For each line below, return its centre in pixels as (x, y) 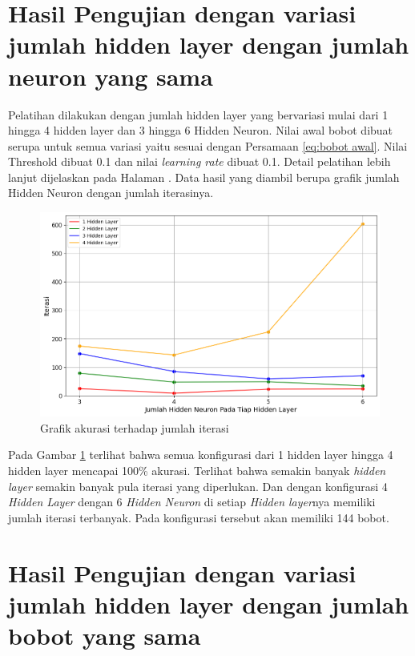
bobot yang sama (105, 636)
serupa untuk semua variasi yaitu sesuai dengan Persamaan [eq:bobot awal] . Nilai (208, 145)
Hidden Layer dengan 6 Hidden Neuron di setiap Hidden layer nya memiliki (192, 502)
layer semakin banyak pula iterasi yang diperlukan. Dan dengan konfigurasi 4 (198, 486)
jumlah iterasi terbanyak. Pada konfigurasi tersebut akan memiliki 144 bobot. (199, 517)
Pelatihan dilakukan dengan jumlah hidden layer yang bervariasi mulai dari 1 (198, 114)
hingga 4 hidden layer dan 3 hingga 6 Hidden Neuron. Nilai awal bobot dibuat (201, 130)
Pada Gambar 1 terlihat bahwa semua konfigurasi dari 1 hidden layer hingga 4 (201, 455)
